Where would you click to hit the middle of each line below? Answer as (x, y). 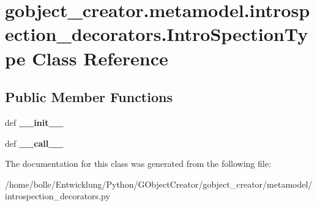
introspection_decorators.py (58, 196)
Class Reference (100, 58)
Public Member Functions (89, 97)
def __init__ (34, 122)
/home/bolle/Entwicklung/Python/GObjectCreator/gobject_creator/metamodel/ (159, 184)
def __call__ (34, 143)
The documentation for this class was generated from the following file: (138, 164)
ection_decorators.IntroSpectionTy (157, 34)
